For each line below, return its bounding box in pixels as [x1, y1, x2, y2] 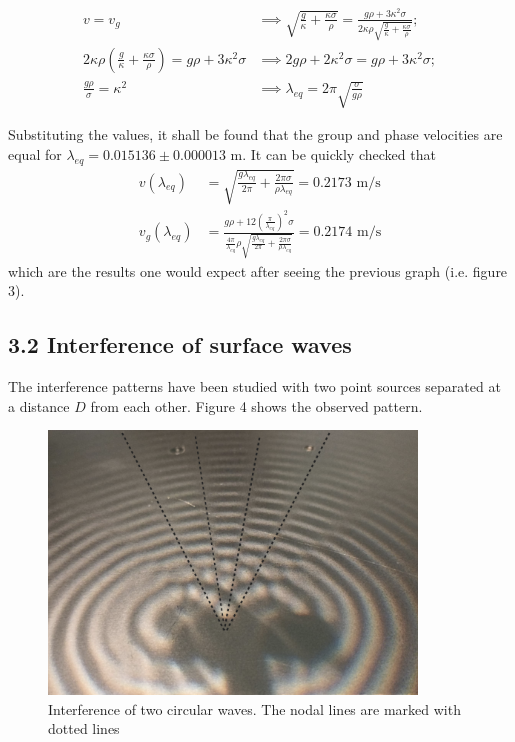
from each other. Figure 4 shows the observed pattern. [90, 395, 423, 416]
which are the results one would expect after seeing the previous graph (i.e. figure [8, 260, 508, 281]
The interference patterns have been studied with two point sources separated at [8, 376, 501, 397]
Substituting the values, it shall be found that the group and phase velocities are [8, 124, 503, 145]
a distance [8, 395, 70, 416]
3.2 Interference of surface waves [8, 329, 352, 360]
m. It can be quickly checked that [230, 143, 436, 164]
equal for [8, 143, 62, 164]
